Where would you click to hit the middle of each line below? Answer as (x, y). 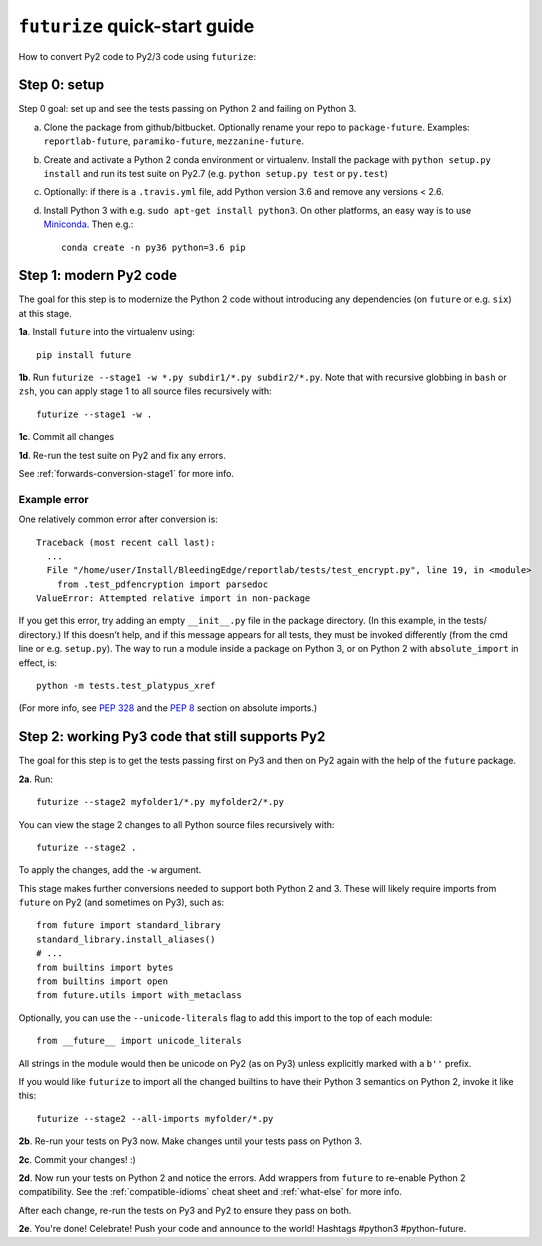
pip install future (84, 354)
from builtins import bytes (105, 967)
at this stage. (45, 313)
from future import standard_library (129, 925)
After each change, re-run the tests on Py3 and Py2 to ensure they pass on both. (185, 1210)
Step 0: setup (61, 85)
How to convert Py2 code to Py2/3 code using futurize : (137, 56)
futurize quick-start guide (136, 26)
